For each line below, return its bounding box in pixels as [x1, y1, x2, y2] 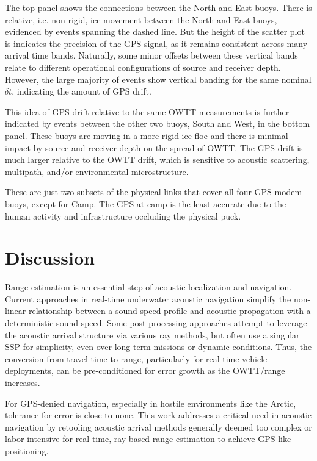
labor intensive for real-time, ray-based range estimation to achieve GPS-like [5, 432, 291, 445]
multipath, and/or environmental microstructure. [5, 165, 189, 177]
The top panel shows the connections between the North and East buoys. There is [5, 1, 312, 13]
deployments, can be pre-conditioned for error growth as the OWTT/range [5, 364, 285, 377]
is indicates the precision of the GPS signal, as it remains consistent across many [5, 37, 308, 49]
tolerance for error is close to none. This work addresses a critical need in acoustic [5, 409, 312, 421]
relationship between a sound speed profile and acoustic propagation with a [28, 304, 311, 317]
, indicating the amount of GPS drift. [12, 85, 151, 98]
